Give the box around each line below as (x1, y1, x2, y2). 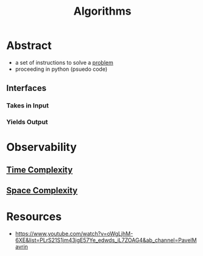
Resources (6, 210, 62, 224)
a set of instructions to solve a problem (15, 59, 114, 66)
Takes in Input (6, 101, 49, 110)
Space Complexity (6, 185, 78, 196)
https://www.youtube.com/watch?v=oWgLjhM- (15, 230, 134, 238)
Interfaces (6, 83, 47, 93)
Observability (6, 141, 77, 154)
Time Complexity (6, 164, 73, 175)
